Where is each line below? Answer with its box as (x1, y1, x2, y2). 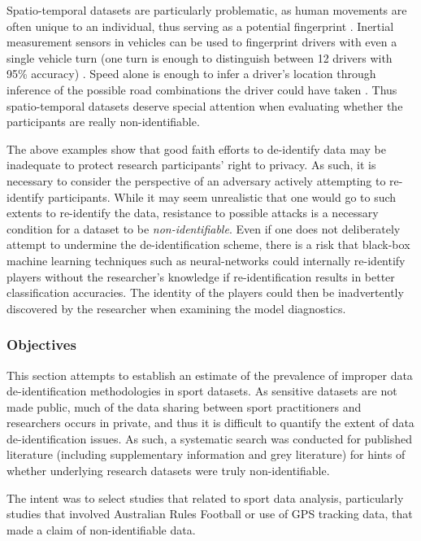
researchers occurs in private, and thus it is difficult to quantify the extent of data (7, 414, 414, 431)
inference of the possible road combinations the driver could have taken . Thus (7, 81, 397, 98)
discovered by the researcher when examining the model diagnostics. (7, 299, 346, 316)
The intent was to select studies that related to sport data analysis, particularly (7, 489, 404, 506)
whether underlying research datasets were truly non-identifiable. (7, 462, 330, 479)
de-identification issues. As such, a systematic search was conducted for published (7, 430, 412, 447)
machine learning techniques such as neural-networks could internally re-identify (7, 251, 406, 268)
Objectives (7, 334, 76, 355)
